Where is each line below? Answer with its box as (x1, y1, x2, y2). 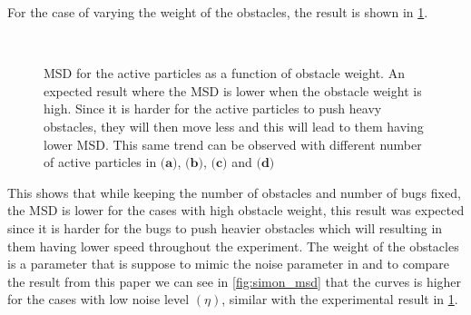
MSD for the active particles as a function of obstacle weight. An (44, 64, 405, 83)
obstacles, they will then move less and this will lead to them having (44, 116, 424, 135)
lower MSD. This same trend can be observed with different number (44, 134, 422, 153)
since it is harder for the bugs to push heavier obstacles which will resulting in (7, 218, 443, 237)
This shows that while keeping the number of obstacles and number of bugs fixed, (7, 182, 461, 202)
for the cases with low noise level (7, 290, 190, 309)
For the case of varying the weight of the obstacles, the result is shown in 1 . (7, 3, 428, 21)
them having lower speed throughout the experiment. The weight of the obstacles (7, 236, 459, 255)
